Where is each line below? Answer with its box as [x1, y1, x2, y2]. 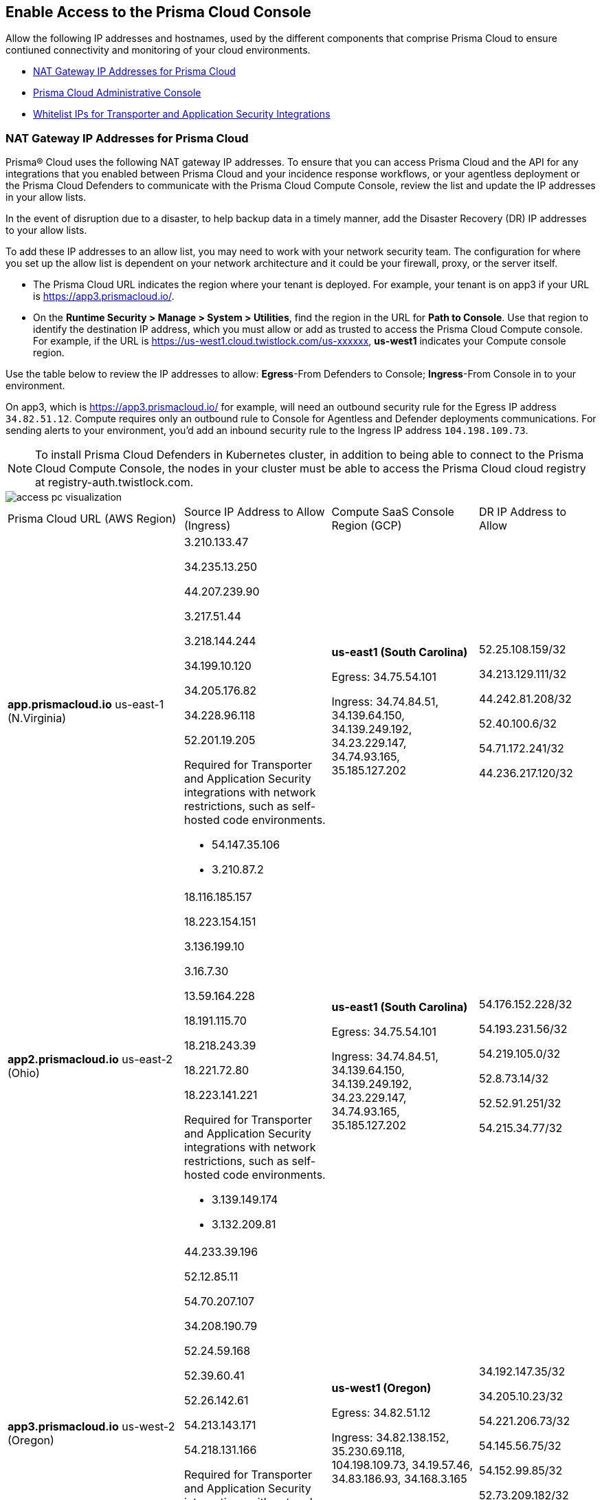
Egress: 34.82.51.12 [331, 1406, 431, 1420]
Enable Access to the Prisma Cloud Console [5, 3, 311, 21]
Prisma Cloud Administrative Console [33, 87, 201, 99]
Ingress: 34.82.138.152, [331, 1431, 449, 1445]
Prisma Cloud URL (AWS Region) [8, 512, 177, 526]
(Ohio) [8, 1066, 40, 1080]
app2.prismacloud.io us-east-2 [8, 1052, 173, 1067]
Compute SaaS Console [331, 505, 454, 519]
